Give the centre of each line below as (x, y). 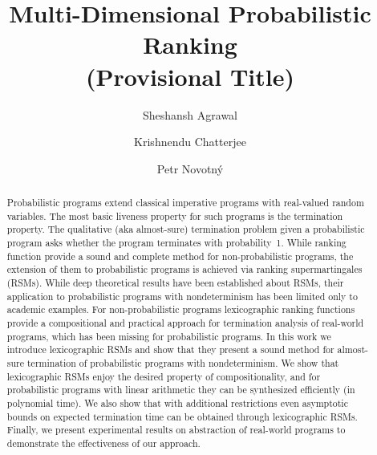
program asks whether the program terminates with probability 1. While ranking (176, 243)
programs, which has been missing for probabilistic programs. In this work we (169, 336)
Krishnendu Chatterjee (190, 142)
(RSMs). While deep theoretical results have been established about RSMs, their (175, 283)
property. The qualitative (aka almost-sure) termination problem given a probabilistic (186, 229)
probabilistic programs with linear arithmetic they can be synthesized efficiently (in (181, 390)
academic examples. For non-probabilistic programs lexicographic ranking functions (181, 309)
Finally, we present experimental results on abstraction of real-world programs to (176, 430)
